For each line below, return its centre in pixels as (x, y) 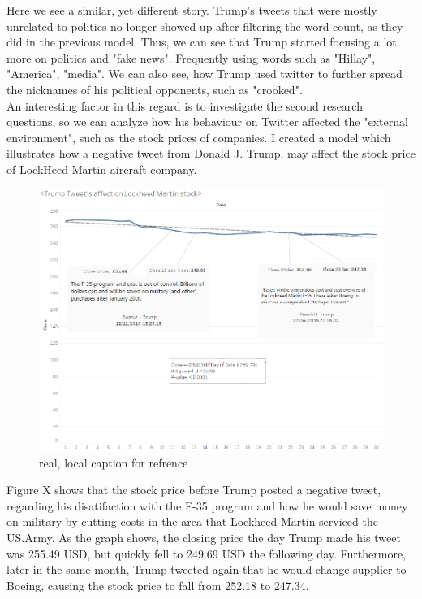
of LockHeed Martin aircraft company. (102, 169)
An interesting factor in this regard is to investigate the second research (185, 105)
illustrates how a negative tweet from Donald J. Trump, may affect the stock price (211, 153)
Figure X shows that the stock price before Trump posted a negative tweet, (194, 490)
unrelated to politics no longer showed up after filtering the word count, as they (205, 26)
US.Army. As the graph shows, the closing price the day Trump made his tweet (204, 538)
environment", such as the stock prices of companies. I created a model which (199, 137)
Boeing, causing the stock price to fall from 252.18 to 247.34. (158, 585)
